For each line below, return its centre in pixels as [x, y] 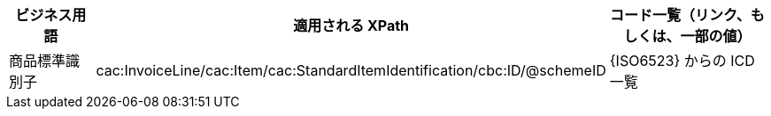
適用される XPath [351, 25]
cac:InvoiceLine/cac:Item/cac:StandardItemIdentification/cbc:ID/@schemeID [351, 70]
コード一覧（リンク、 [680, 15]
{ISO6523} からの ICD [682, 61]
